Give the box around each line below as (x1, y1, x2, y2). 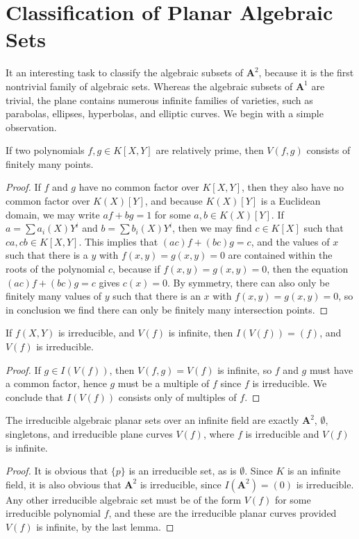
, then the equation (267, 262, 349, 276)
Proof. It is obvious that (6, 463, 108, 478)
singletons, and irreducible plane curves (6, 426, 173, 440)
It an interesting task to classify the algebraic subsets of (6, 65, 244, 80)
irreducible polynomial (6, 506, 101, 520)
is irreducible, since (140, 477, 222, 491)
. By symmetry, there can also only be (167, 275, 330, 289)
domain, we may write (6, 207, 100, 221)
